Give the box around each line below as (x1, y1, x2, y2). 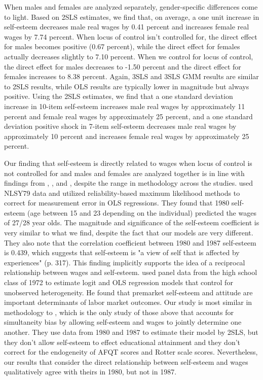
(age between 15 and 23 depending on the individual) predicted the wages (27, 207, 256, 218)
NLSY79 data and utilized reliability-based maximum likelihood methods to (4, 187, 240, 198)
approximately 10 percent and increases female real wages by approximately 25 (4, 130, 249, 141)
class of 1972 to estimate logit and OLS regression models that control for (4, 277, 233, 288)
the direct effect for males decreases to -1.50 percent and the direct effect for (4, 61, 241, 72)
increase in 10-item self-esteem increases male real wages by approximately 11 (4, 100, 245, 111)
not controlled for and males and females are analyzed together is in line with (4, 167, 245, 178)
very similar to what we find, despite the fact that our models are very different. (4, 227, 253, 238)
